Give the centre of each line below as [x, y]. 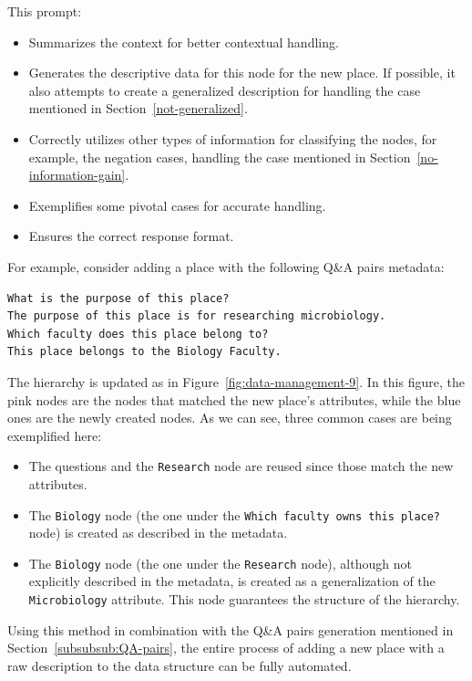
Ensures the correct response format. [131, 236]
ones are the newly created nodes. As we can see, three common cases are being [230, 418]
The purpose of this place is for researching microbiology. [197, 316]
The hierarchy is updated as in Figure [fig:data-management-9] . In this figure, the [236, 381]
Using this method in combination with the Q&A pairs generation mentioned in [231, 629]
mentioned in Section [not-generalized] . [138, 108]
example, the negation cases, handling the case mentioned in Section [220, 157]
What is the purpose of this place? [118, 298]
